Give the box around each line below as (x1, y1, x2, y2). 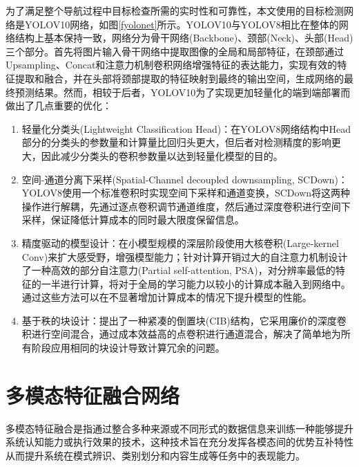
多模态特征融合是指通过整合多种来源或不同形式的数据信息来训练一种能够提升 (6, 421, 353, 435)
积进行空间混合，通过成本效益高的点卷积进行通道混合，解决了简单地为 (21, 327, 341, 341)
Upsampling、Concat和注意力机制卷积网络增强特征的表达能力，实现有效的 (6, 57, 338, 72)
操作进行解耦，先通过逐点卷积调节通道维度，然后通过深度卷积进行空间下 (21, 199, 351, 213)
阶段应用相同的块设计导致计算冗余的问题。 (31, 340, 225, 355)
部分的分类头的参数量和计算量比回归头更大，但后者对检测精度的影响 (21, 135, 331, 149)
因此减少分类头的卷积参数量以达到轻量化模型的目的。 (41, 148, 283, 163)
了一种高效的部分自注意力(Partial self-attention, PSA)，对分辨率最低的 (21, 263, 336, 277)
